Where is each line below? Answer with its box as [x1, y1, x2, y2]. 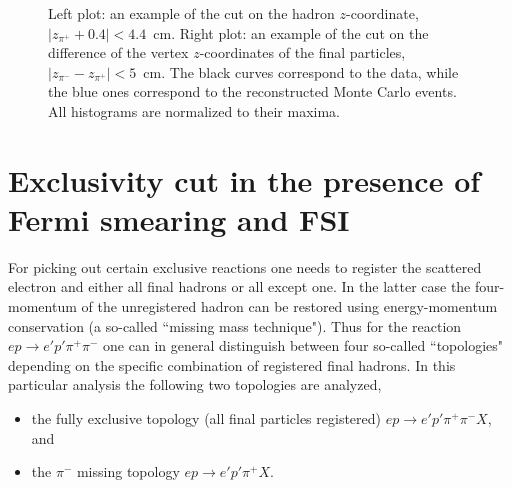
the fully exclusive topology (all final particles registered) [31, 408, 381, 429]
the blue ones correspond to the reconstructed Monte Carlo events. [48, 81, 457, 102]
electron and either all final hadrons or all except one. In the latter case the [8, 276, 471, 297]
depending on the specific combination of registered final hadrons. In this [8, 354, 456, 375]
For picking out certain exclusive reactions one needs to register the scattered [8, 256, 482, 277]
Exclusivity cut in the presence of [8, 159, 481, 200]
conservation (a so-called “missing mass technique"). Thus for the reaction [8, 315, 462, 336]
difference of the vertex [48, 42, 189, 63]
